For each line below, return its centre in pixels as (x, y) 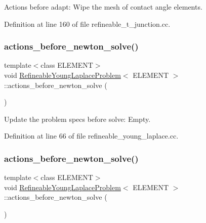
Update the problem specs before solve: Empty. (77, 119)
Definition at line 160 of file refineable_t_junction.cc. (87, 24)
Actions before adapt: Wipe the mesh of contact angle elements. (103, 7)
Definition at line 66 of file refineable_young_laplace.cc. (91, 136)
